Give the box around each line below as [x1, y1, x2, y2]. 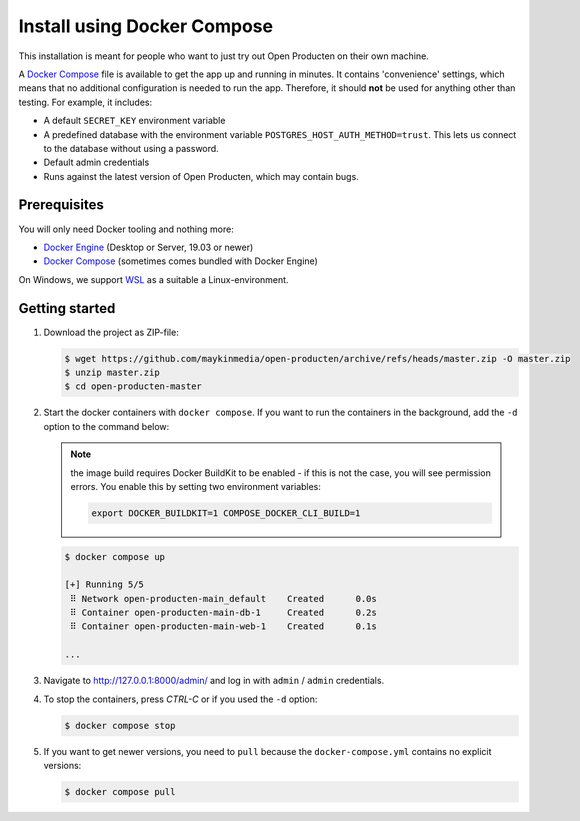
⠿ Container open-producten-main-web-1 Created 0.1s [70, 621, 377, 632]
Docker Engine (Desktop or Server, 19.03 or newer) [43, 241, 254, 253]
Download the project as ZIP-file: [43, 326, 179, 338]
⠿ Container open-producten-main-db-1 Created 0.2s [70, 607, 377, 619]
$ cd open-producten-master [64, 381, 202, 392]
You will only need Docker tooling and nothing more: [18, 223, 234, 235]
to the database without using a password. [43, 142, 219, 154]
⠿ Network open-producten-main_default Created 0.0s [70, 593, 377, 604]
